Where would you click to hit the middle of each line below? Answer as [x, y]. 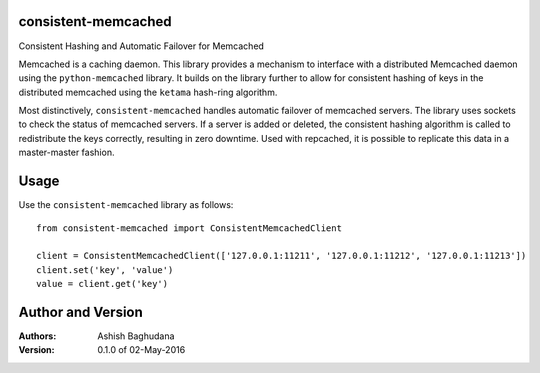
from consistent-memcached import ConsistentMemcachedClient [189, 228]
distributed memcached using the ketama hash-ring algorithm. [148, 92]
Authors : [37, 336]
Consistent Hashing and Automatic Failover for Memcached [141, 46]
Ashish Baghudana [136, 336]
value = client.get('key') [102, 284]
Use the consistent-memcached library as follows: [126, 205]
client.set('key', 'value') [105, 269]
